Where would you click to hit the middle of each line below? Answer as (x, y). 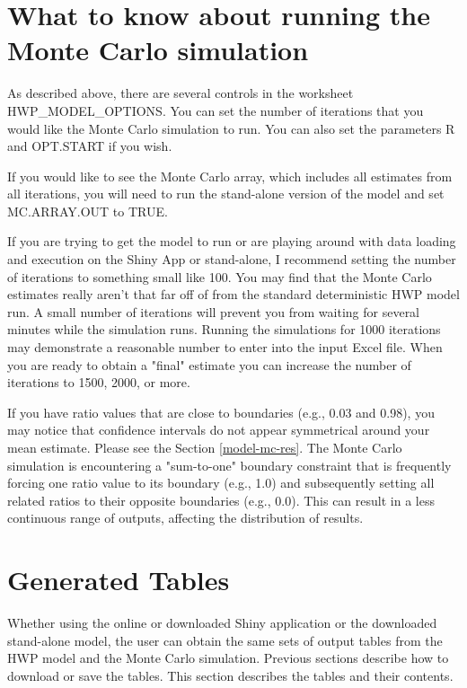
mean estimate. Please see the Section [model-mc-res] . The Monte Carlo (205, 447)
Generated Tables (119, 580)
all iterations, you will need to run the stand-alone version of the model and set (226, 194)
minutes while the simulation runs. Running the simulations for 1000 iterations (224, 329)
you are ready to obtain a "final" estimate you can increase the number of (209, 364)
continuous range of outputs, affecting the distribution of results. (185, 518)
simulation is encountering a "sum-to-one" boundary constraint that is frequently (229, 465)
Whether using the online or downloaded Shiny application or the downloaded (222, 623)
